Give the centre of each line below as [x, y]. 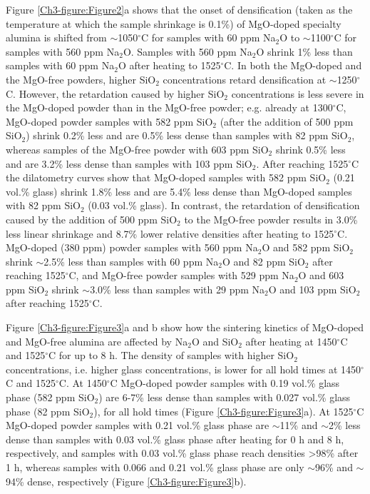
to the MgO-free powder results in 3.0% [271, 219]
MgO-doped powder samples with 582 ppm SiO [109, 121]
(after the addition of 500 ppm [287, 121]
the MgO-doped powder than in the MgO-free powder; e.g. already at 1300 [169, 107]
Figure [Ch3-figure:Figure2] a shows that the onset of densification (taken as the [179, 9]
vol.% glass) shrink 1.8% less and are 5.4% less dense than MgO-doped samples [179, 191]
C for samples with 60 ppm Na [209, 37]
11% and [299, 425]
